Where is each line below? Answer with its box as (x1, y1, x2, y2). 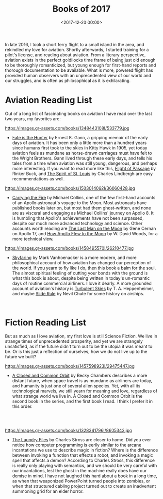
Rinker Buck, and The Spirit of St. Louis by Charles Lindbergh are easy (12, 171, 153, 177)
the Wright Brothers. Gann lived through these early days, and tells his (12, 155, 152, 161)
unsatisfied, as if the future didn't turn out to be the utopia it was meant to (5, 343, 153, 349)
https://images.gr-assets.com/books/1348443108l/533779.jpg (5, 125, 130, 131)
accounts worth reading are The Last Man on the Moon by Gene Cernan (12, 225, 156, 231)
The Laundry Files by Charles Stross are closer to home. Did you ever (12, 436, 151, 442)
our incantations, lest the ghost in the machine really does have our (12, 467, 147, 473)
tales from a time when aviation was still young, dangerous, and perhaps (12, 160, 157, 166)
